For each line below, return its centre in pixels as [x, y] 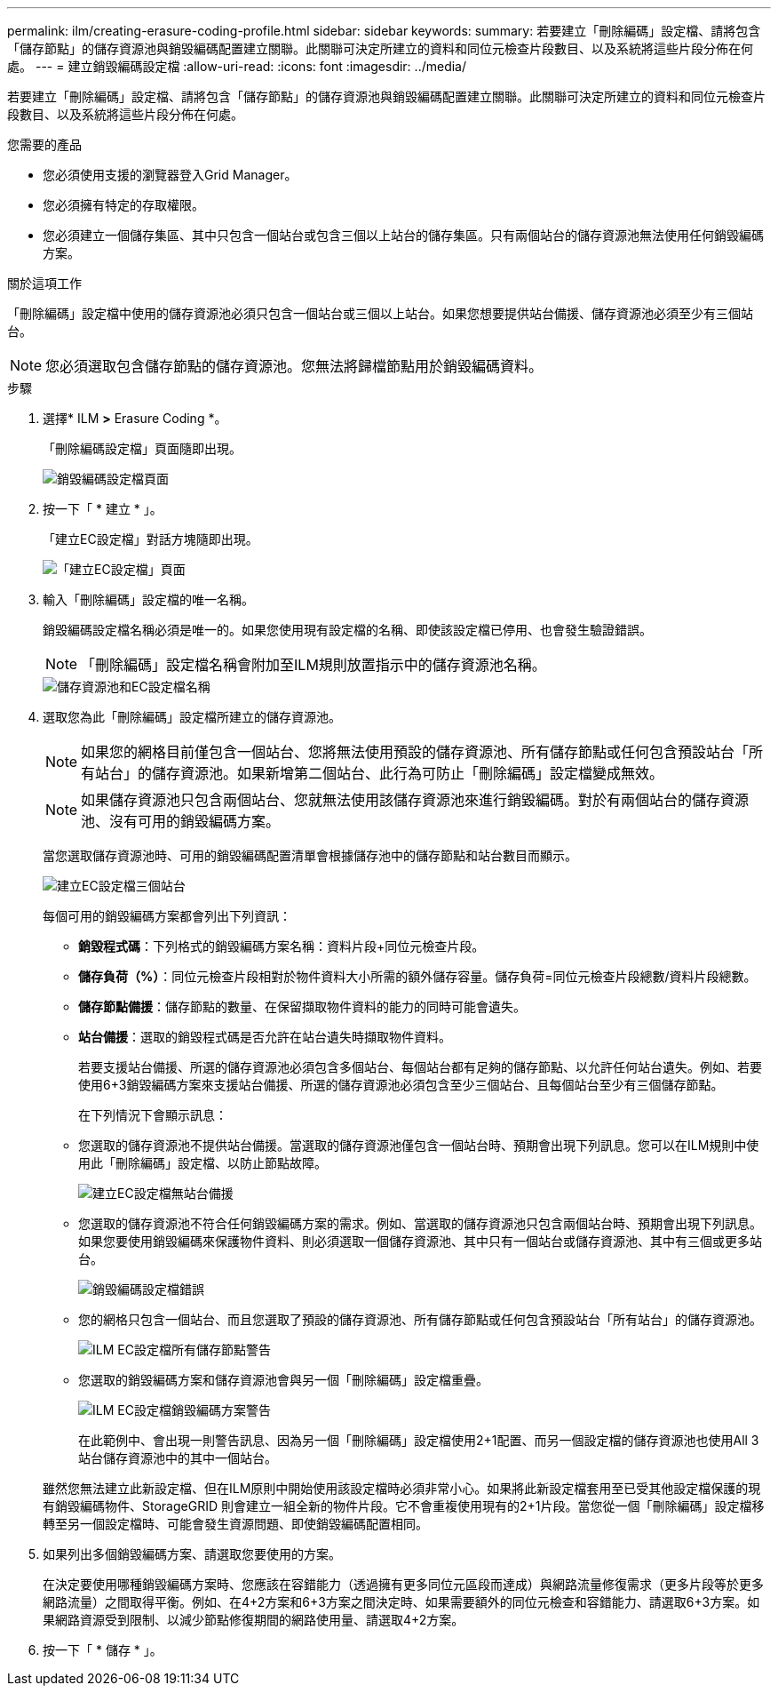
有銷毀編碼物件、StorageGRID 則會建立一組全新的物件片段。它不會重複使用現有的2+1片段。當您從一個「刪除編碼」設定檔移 [404, 1506]
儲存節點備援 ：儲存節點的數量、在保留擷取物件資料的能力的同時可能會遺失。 [302, 1006]
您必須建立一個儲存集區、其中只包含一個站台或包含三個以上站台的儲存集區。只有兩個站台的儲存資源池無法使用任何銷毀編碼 [403, 235]
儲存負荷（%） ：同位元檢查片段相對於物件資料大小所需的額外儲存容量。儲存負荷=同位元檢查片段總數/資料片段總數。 [417, 976]
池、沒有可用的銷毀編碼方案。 [181, 821]
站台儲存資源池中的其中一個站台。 [178, 1458]
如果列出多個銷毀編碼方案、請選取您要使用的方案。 [192, 1554]
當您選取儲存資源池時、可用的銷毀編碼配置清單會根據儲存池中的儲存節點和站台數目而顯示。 [310, 855]
